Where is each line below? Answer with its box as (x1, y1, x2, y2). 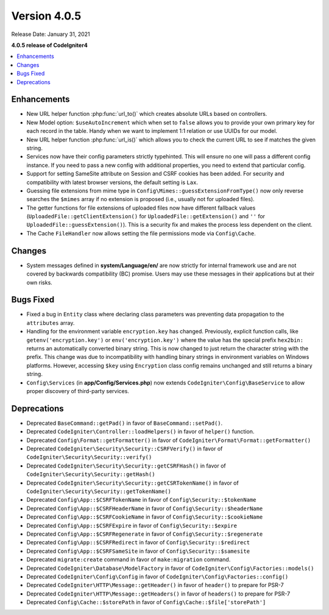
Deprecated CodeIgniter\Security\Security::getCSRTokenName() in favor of (26, 479, 239, 486)
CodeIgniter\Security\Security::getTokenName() (26, 488, 172, 495)
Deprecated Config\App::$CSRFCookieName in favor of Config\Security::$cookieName (26, 513, 263, 521)
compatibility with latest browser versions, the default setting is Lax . (26, 179, 198, 186)
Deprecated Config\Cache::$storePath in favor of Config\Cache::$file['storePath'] (26, 599, 266, 606)
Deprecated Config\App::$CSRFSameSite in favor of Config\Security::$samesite (26, 547, 250, 555)
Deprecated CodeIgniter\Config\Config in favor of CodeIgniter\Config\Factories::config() (26, 573, 289, 580)
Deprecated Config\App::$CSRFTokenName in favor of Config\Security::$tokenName (26, 496, 256, 503)
